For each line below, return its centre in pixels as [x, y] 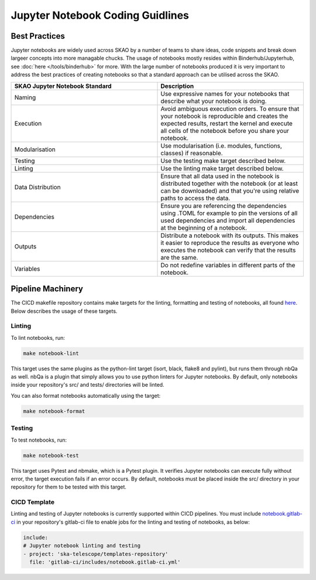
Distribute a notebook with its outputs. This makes [229, 236]
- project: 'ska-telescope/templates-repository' [96, 554]
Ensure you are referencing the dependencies [224, 206]
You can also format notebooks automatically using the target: [86, 395]
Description [177, 86]
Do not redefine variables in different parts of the [228, 265]
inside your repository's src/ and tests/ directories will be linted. [87, 385]
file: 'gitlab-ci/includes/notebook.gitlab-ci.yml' [105, 562]
